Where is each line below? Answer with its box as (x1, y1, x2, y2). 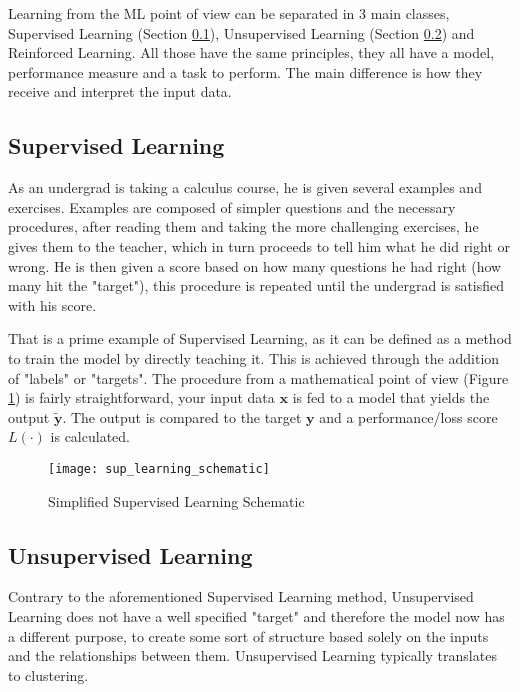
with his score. (8, 294, 97, 315)
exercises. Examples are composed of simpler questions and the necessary (8, 196, 456, 217)
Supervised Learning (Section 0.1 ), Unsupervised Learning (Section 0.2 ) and (8, 22, 475, 43)
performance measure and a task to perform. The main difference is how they (8, 61, 483, 82)
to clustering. (8, 664, 89, 685)
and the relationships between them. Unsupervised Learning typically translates (8, 645, 497, 666)
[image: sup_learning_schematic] (48, 461, 270, 476)
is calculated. (50, 426, 130, 447)
